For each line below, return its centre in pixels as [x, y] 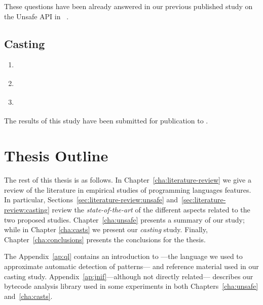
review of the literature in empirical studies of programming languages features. [128, 189]
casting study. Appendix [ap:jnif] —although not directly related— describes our [129, 276]
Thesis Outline [56, 156]
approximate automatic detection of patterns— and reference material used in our [131, 266]
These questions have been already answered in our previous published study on [128, 6]
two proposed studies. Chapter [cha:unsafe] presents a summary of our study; [124, 219]
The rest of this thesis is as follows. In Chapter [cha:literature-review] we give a [128, 180]
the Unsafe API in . [36, 16]
